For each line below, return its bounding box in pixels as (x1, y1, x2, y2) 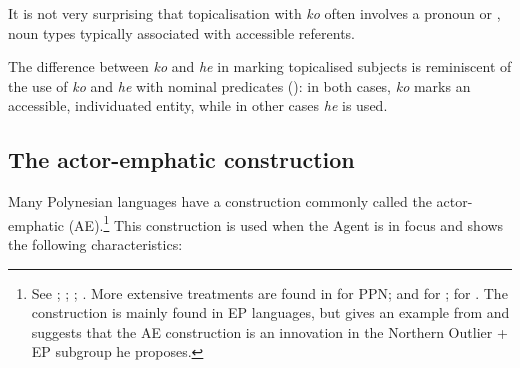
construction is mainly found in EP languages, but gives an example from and (31, 302, 510, 323)
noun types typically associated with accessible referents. (8, 22, 356, 43)
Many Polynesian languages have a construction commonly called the (8, 191, 432, 212)
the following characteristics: (8, 234, 183, 255)
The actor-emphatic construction (8, 144, 355, 175)
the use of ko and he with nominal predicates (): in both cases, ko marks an (8, 75, 471, 96)
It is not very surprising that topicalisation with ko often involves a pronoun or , (8, 3, 501, 23)
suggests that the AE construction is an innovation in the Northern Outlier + (31, 321, 508, 342)
